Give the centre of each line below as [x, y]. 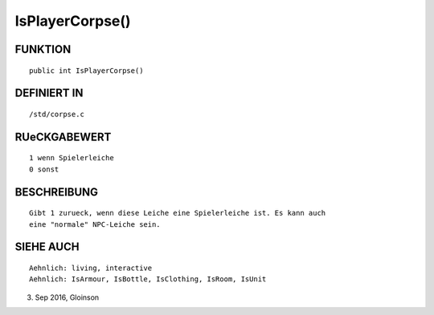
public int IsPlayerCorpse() [86, 71]
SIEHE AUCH [47, 247]
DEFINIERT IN [49, 93]
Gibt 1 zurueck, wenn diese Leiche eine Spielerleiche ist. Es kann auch [178, 213]
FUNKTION [43, 49]
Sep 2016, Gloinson [67, 297]
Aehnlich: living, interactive [91, 268]
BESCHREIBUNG [57, 192]
